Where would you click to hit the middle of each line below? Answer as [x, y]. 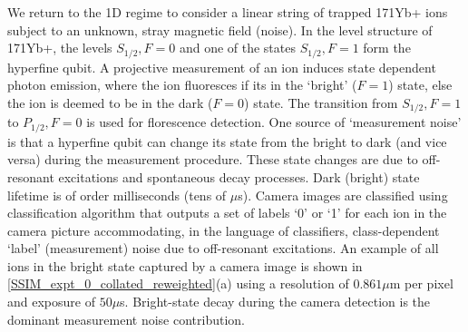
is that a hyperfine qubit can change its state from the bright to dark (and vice [227, 141]
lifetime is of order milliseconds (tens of [117, 195]
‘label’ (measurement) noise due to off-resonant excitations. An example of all [223, 248]
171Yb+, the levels [60, 48]
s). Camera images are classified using [343, 195]
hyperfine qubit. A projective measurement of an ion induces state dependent [222, 67]
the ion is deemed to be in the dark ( [110, 102]
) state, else [420, 85]
